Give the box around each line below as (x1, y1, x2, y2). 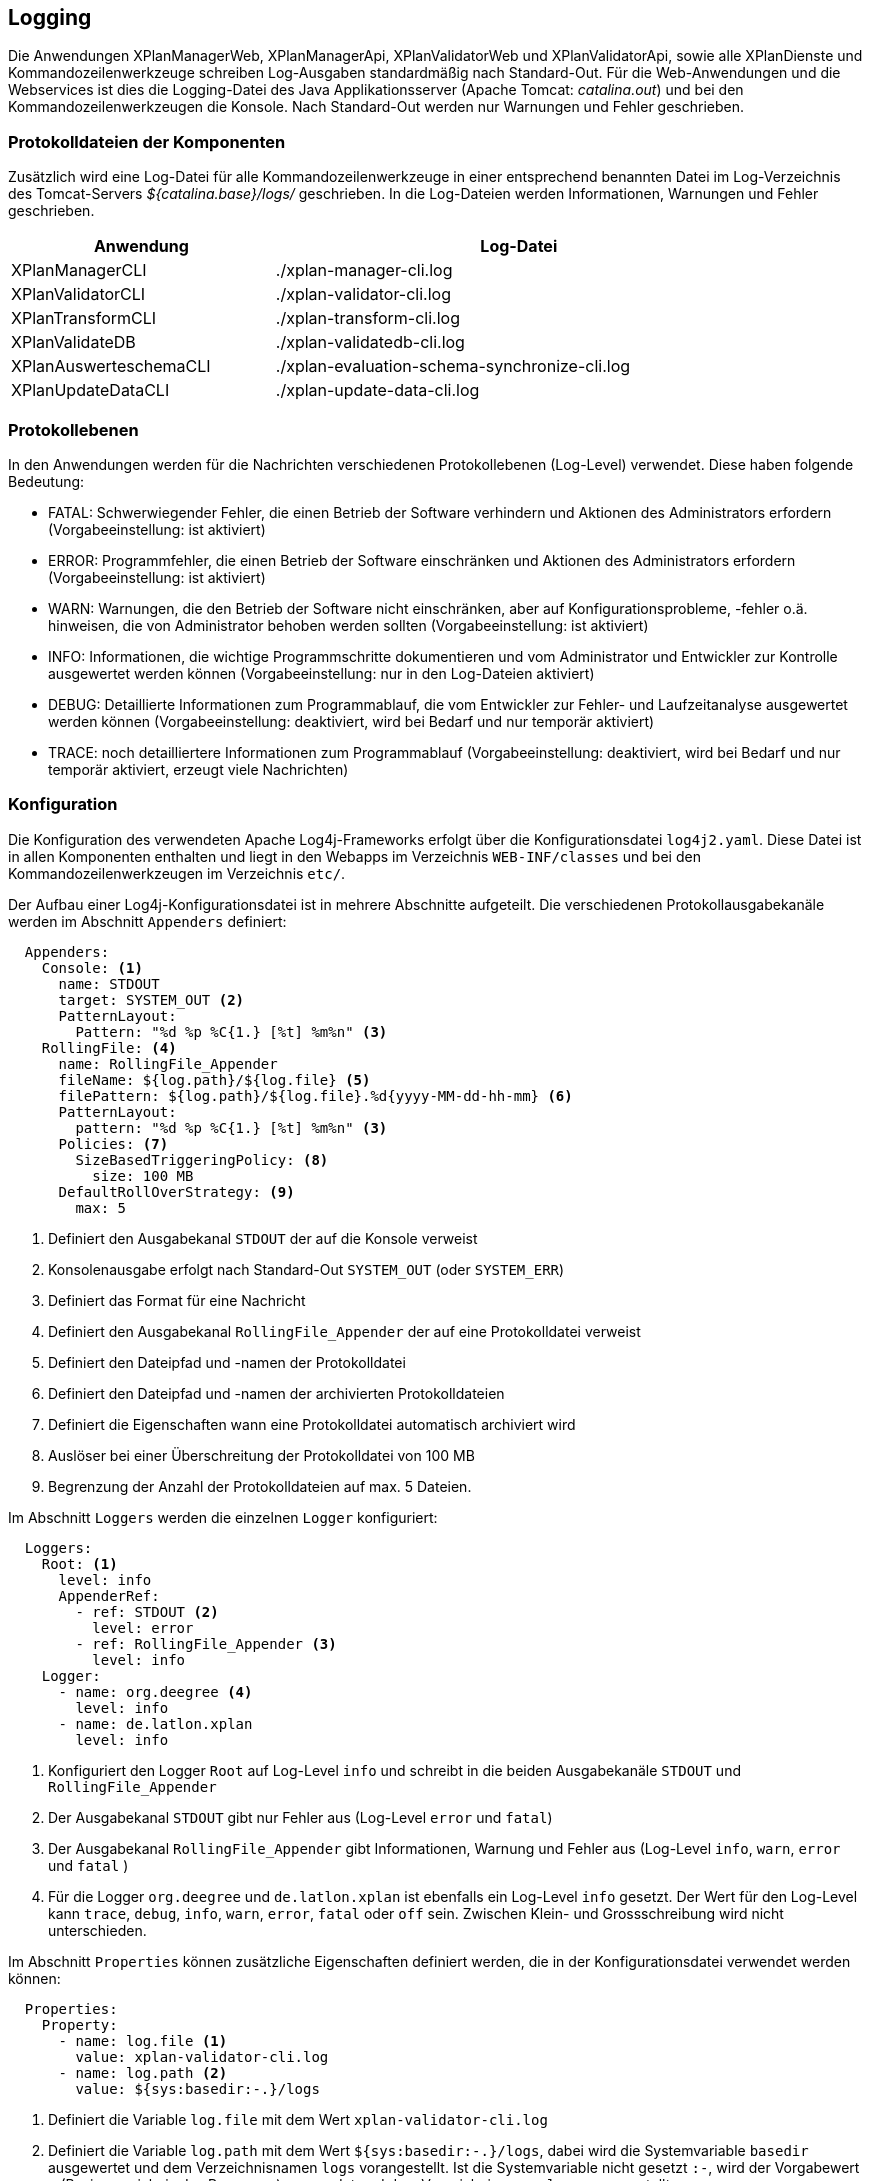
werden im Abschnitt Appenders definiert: (8, 912, 287, 930)
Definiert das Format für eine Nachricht (48, 1291, 306, 1309)
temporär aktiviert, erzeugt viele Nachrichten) (48, 760, 349, 778)
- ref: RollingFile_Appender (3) (75, 1635, 337, 1652)
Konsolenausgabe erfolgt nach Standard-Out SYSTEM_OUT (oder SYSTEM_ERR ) (48, 1260, 565, 1278)
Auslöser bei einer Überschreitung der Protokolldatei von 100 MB (48, 1446, 475, 1464)
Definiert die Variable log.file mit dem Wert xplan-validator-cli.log (48, 2110, 548, 2128)
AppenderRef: (58, 1587, 160, 1604)
